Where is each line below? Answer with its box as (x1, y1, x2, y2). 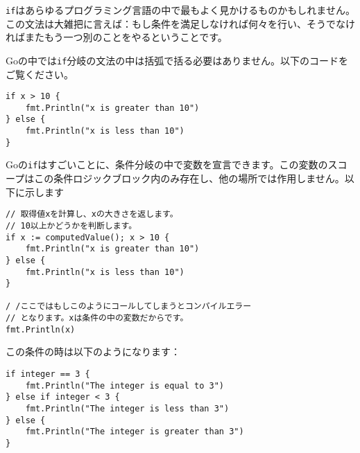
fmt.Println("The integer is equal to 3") (25, 380, 224, 391)
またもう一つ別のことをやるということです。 (24, 30, 228, 44)
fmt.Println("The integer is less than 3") (25, 404, 230, 414)
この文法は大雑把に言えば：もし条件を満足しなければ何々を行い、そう (6, 16, 326, 30)
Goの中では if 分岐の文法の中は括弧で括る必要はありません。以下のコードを (6, 53, 348, 67)
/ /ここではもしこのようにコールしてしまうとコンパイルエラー (6, 301, 252, 312)
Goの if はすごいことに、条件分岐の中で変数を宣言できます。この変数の (6, 157, 328, 172)
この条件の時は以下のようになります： (6, 344, 180, 359)
